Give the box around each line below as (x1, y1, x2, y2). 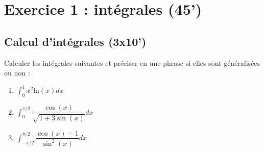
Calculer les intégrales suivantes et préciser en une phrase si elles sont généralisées (4, 57, 260, 68)
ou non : (4, 67, 30, 78)
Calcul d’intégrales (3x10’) (4, 33, 147, 49)
